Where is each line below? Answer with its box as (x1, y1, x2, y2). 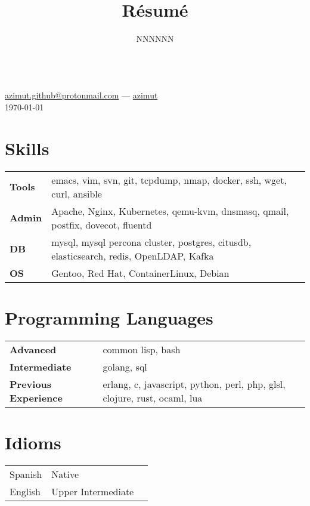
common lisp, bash (103, 342, 181, 356)
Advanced (10, 342, 57, 356)
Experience (10, 390, 63, 405)
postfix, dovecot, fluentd (51, 217, 152, 232)
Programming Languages (5, 305, 213, 329)
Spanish (10, 467, 42, 481)
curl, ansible (51, 186, 102, 200)
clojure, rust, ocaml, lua (103, 390, 203, 405)
